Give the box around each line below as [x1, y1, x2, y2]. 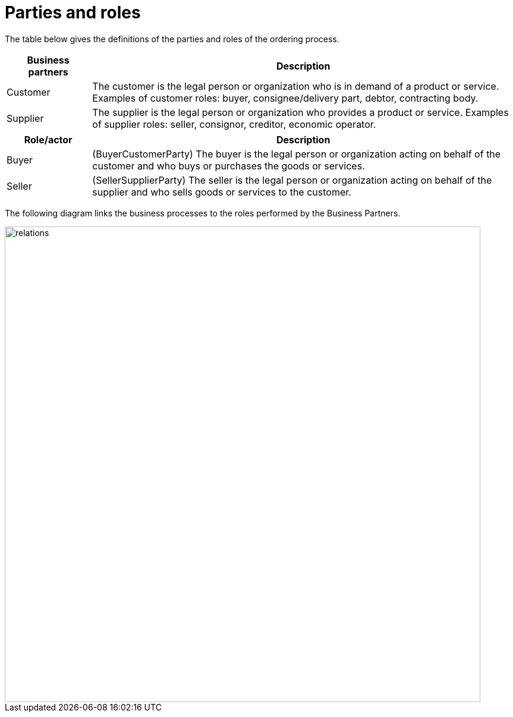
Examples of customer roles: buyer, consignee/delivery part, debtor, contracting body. [92, 92, 479, 104]
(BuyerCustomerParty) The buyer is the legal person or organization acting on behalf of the [92, 147, 501, 160]
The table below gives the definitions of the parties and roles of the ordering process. [5, 33, 339, 44]
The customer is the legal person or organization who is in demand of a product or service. [92, 80, 499, 92]
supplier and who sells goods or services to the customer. [92, 185, 351, 198]
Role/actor [24, 133, 73, 146]
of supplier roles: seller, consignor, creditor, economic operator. [92, 118, 376, 130]
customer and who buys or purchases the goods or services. [92, 159, 365, 172]
